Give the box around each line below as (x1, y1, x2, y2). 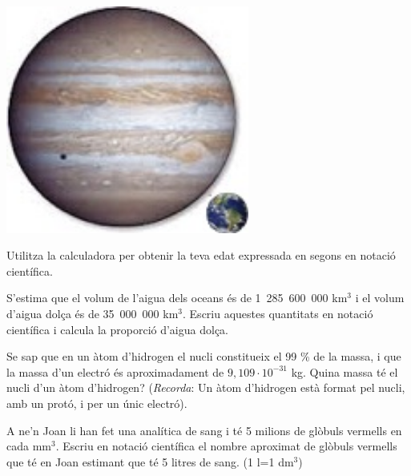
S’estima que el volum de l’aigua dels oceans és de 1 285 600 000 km (6, 289, 348, 306)
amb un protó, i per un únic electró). (6, 395, 187, 411)
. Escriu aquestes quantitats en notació (183, 305, 373, 322)
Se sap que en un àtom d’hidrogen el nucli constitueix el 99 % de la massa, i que (6, 348, 401, 365)
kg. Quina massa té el (291, 363, 398, 380)
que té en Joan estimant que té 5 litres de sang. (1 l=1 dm (6, 453, 294, 470)
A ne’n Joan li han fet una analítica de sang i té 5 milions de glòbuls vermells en (6, 422, 402, 438)
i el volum (355, 289, 405, 306)
